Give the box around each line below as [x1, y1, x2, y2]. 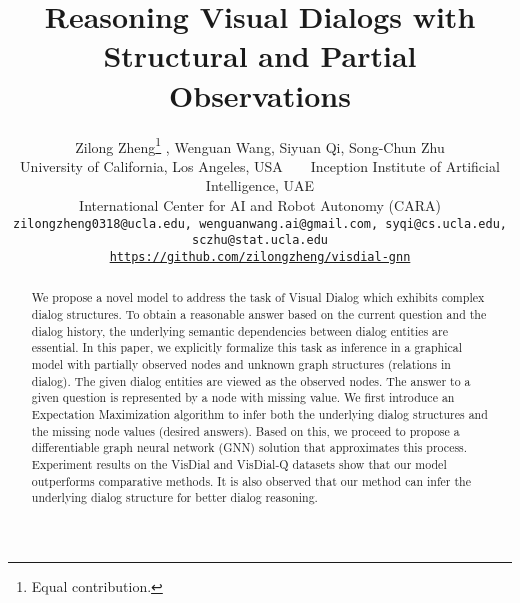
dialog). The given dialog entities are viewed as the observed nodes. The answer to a [31, 372, 471, 389]
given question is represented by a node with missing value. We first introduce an [31, 389, 455, 406]
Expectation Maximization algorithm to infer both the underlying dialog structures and [31, 405, 488, 422]
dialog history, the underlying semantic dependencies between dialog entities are [31, 322, 449, 339]
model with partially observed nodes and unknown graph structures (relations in [31, 355, 451, 372]
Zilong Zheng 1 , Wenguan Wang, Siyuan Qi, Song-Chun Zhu [75, 133, 445, 157]
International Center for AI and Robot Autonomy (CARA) [79, 194, 441, 215]
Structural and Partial [103, 35, 417, 76]
